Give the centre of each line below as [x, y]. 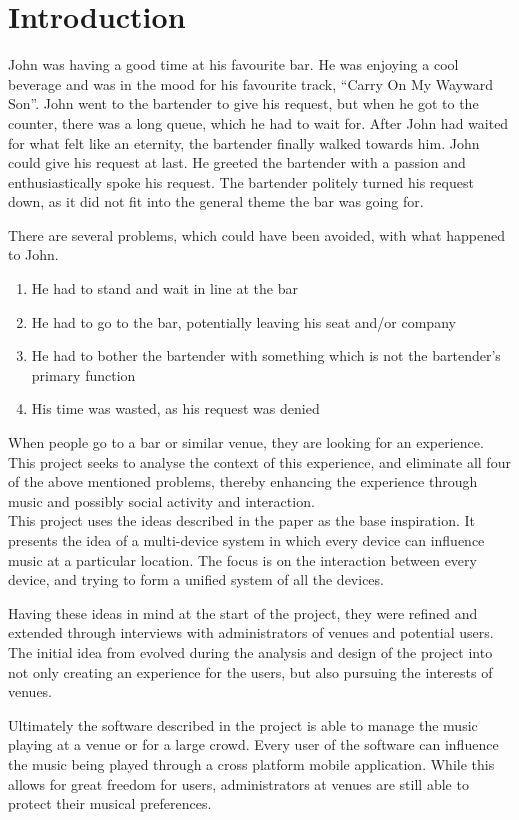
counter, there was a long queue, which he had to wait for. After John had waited [258, 122]
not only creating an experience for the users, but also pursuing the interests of [250, 671]
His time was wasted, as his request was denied [175, 408]
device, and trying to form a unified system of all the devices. [196, 579]
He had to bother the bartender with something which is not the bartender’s [266, 355]
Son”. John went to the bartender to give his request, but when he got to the [243, 103]
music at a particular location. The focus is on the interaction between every [242, 559]
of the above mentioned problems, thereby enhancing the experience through [243, 481]
